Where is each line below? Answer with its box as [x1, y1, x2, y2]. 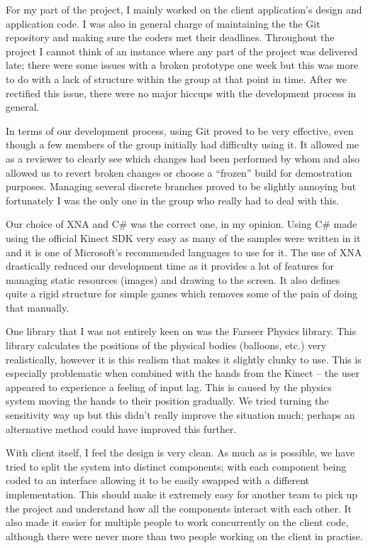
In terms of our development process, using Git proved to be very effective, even [6, 123, 354, 138]
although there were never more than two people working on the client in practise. [6, 528, 363, 543]
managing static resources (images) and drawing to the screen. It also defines [6, 272, 340, 287]
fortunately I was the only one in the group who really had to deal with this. [6, 192, 340, 207]
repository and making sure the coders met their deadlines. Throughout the [6, 30, 335, 45]
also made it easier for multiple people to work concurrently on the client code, [6, 515, 349, 530]
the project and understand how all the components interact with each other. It [6, 500, 352, 515]
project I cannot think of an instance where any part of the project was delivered [6, 43, 358, 58]
